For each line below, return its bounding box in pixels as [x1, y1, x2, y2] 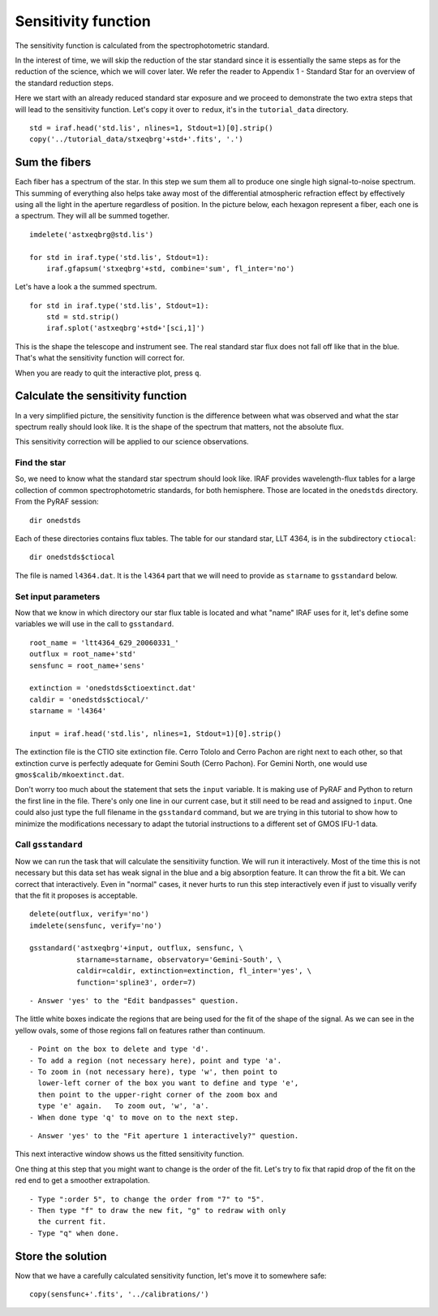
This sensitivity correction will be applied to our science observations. [15, 437, 249, 447]
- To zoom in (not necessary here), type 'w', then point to [29, 1067, 277, 1076]
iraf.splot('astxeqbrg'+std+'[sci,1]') [45, 323, 205, 333]
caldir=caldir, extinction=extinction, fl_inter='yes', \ [75, 967, 312, 976]
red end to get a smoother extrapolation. [15, 1175, 150, 1185]
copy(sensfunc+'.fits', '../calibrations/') [29, 1289, 210, 1299]
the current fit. [37, 1217, 107, 1227]
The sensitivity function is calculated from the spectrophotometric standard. [15, 41, 269, 50]
